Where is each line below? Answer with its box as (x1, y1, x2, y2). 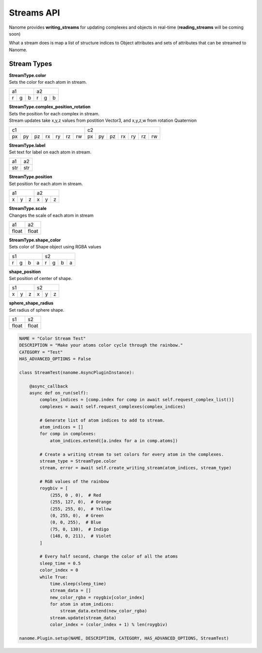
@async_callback (29, 383, 68, 389)
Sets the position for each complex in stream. (9, 111, 100, 116)
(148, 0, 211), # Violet (49, 533, 112, 539)
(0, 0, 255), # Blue (49, 520, 101, 525)
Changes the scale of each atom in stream (9, 212, 94, 218)
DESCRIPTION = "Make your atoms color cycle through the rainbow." (19, 342, 183, 348)
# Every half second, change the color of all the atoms (39, 554, 178, 560)
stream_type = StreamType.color (39, 458, 116, 464)
